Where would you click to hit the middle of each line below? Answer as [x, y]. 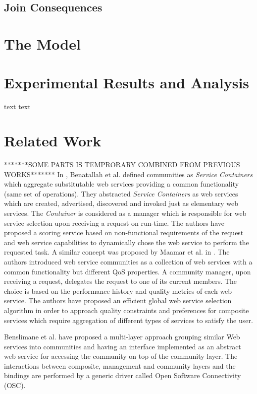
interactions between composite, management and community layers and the [120, 365]
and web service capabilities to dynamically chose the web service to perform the [127, 242]
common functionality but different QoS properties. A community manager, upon [128, 271]
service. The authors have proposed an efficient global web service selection [118, 300]
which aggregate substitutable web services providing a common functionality [122, 184]
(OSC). [15, 385]
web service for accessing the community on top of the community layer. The [121, 356]
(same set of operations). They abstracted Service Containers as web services [121, 193]
